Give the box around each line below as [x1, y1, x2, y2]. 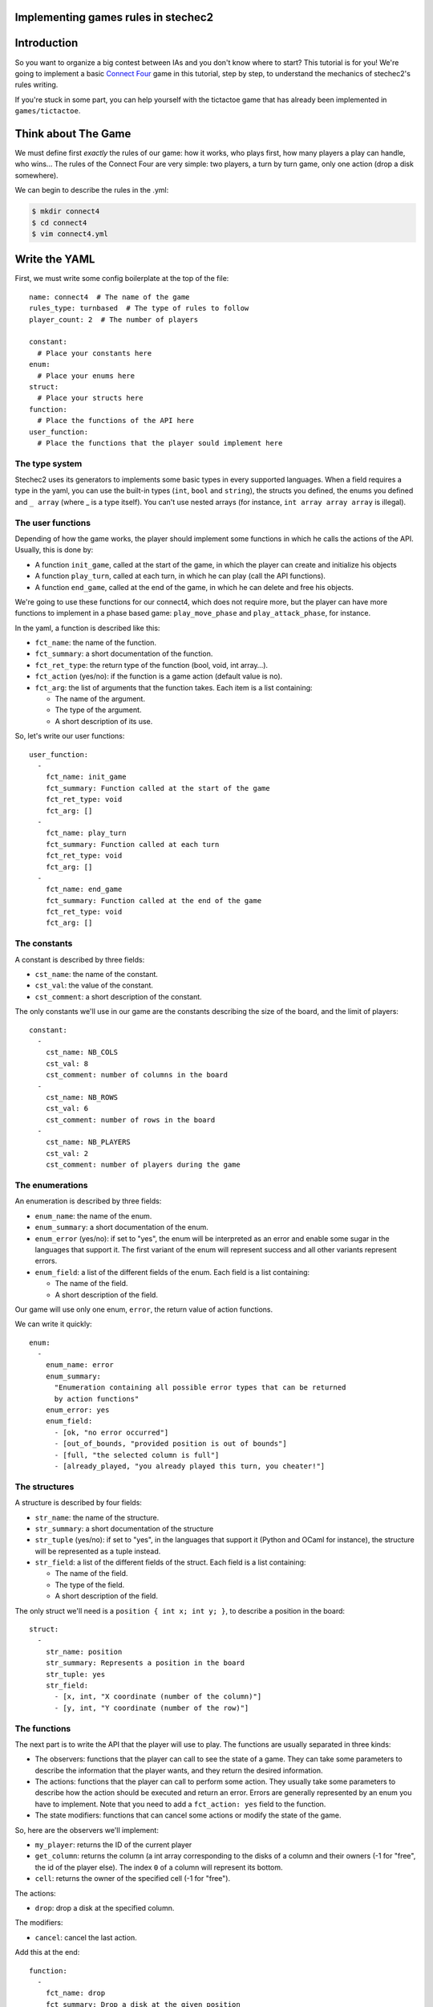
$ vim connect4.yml [31, 229, 108, 238]
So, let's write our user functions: [14, 731, 125, 741]
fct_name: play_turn [45, 828, 127, 838]
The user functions [14, 517, 91, 528]
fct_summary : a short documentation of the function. [34, 649, 213, 658]
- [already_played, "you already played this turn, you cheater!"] [54, 1461, 326, 1471]
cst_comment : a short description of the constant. [34, 991, 202, 1001]
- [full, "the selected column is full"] [54, 1450, 220, 1459]
